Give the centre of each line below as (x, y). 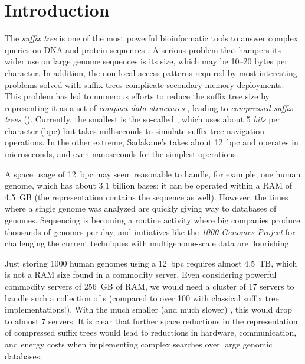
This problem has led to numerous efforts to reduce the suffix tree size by (137, 96)
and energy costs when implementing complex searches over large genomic (139, 344)
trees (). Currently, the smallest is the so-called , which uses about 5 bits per (143, 119)
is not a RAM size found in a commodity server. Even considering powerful (141, 274)
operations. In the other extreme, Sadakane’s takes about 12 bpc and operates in (152, 142)
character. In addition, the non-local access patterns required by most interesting (151, 72)
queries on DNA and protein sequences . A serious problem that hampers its (143, 49)
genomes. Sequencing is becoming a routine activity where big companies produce (152, 220)
